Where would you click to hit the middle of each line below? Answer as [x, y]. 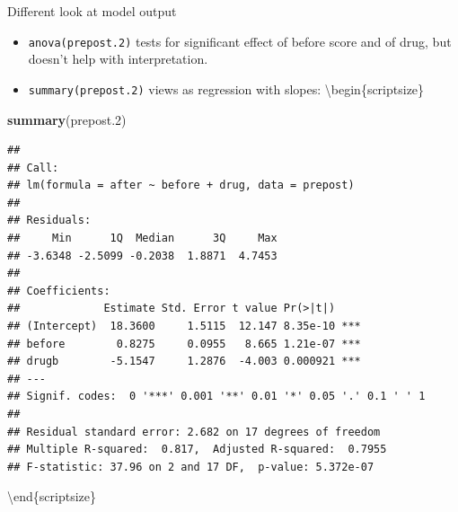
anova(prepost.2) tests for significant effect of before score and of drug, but [240, 41]
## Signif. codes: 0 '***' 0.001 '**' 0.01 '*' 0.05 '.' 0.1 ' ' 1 [216, 397]
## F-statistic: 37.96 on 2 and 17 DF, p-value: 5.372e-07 [191, 467]
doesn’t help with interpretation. [118, 59]
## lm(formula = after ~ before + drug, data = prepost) [181, 185]
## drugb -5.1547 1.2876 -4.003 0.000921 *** [184, 362]
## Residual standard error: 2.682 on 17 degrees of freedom [194, 432]
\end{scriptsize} [52, 496]
